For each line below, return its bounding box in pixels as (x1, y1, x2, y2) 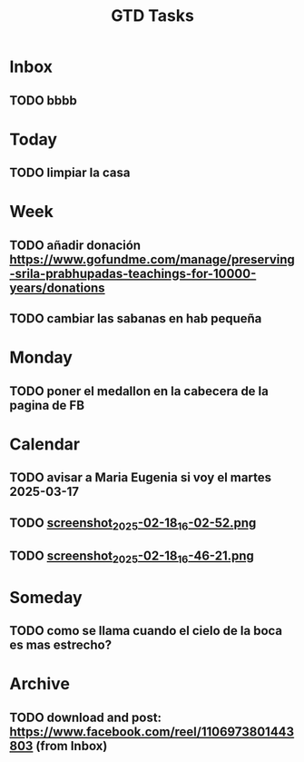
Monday (9, 347, 73, 368)
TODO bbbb (9, 93, 77, 108)
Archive (9, 674, 71, 695)
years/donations (9, 280, 106, 295)
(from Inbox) (35, 737, 108, 754)
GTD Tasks (110, 5, 195, 26)
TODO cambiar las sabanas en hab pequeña (9, 311, 262, 327)
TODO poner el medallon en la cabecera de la (9, 383, 270, 399)
